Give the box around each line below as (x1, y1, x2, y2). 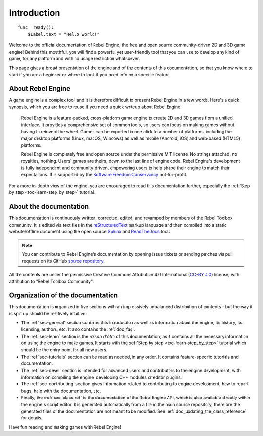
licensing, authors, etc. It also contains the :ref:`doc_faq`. (21, 326, 136, 332)
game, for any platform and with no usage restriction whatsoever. (9, 56, 140, 62)
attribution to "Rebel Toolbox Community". (9, 278, 94, 284)
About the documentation (9, 202, 89, 210)
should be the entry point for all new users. (21, 347, 108, 353)
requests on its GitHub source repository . (22, 258, 105, 264)
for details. (21, 415, 43, 421)
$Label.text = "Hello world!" (27, 31, 100, 37)
